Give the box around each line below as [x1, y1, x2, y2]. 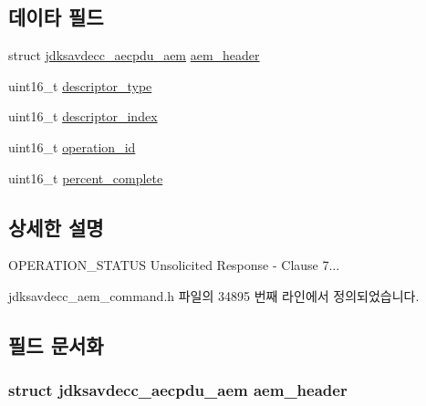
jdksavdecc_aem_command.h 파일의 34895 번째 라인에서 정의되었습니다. [8, 286, 420, 305]
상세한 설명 [8, 213, 104, 241]
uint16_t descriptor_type [8, 76, 152, 95]
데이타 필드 [8, 3, 104, 31]
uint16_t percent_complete [8, 168, 163, 187]
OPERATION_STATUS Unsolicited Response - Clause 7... [8, 255, 340, 275]
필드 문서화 [8, 330, 104, 359]
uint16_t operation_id [8, 137, 136, 156]
